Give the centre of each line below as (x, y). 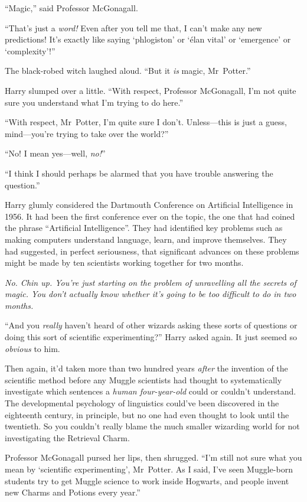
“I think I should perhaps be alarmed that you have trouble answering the (139, 173)
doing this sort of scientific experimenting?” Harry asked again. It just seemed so (151, 337)
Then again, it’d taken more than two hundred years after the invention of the (146, 368)
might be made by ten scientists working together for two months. (124, 263)
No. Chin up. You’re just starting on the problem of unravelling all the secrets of (151, 282)
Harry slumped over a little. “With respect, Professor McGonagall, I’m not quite (151, 90)
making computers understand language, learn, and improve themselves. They (146, 239)
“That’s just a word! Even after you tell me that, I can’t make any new (133, 27)
